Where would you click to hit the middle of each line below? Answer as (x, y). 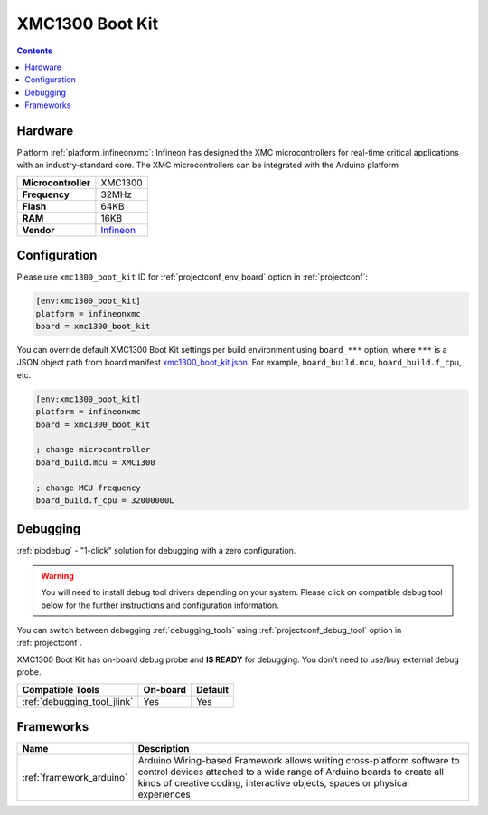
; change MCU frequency (89, 488)
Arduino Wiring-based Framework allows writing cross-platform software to (299, 761)
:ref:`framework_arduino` (75, 778)
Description (164, 749)
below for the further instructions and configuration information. (160, 605)
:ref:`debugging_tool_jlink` (78, 701)
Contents (35, 51)
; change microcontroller (93, 450)
